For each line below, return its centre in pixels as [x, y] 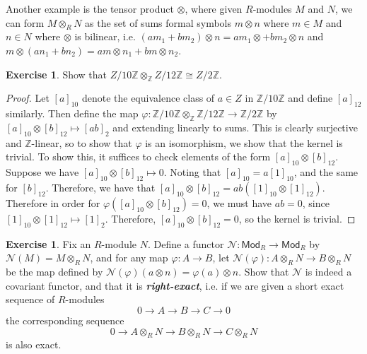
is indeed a [328, 272]
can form [25, 22]
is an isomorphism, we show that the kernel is [244, 142]
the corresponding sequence [65, 320]
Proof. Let [28, 98]
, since [316, 202]
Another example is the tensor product [90, 8]
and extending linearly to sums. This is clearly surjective [235, 127]
